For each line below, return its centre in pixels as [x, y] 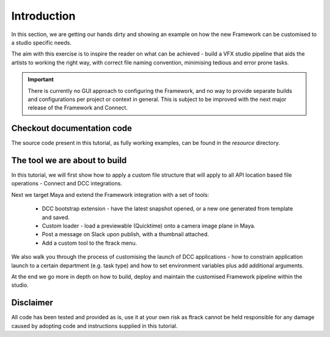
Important [41, 80]
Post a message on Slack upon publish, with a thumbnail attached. [125, 234]
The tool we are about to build [69, 160]
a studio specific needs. [41, 42]
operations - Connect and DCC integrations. [67, 183]
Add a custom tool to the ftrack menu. [90, 243]
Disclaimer [32, 303]
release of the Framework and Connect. [78, 108]
